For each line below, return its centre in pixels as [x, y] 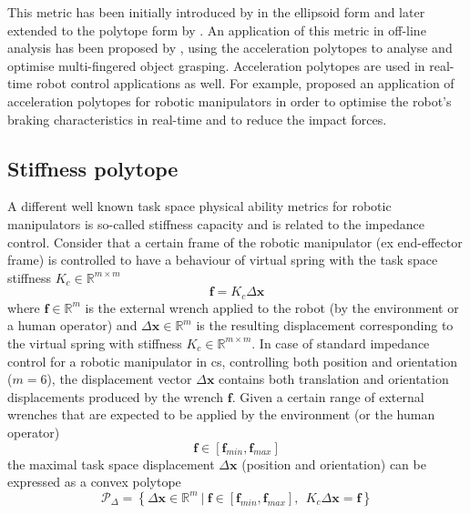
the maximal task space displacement [111, 464]
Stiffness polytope [93, 168]
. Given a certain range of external [328, 396]
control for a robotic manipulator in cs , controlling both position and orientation [232, 361]
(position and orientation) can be [334, 464]
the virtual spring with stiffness [95, 343]
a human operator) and [72, 325]
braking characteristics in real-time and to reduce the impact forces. [197, 119]
